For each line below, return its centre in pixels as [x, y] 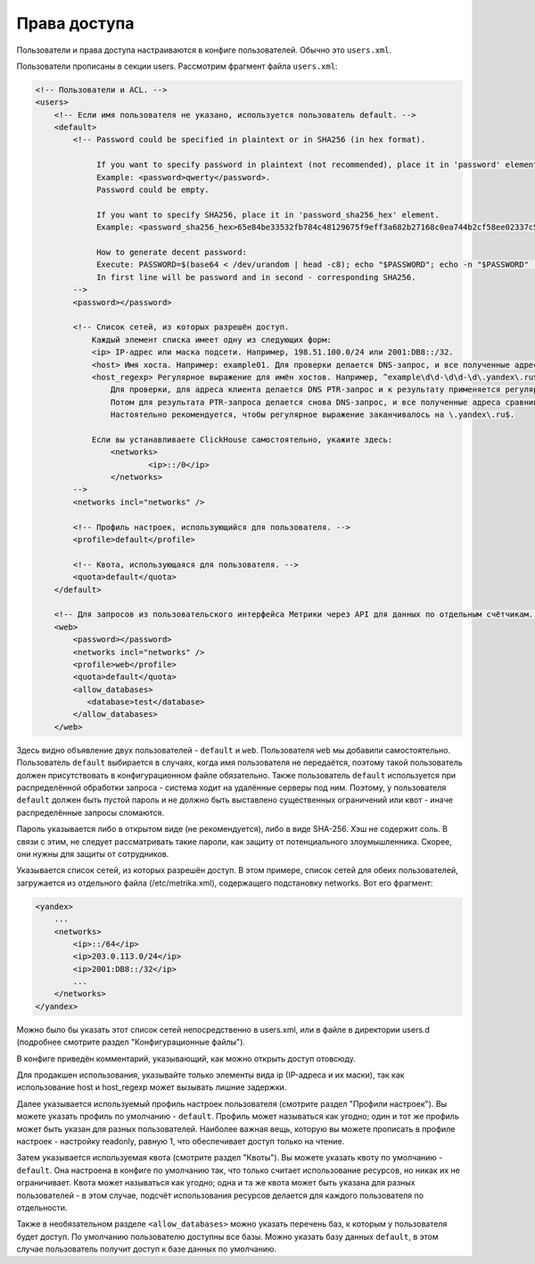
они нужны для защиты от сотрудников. [93, 853]
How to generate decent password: [172, 252]
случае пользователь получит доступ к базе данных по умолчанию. [146, 1249]
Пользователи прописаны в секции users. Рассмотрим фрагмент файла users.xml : [177, 66]
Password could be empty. [153, 190]
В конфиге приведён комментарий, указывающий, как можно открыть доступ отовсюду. [186, 1059]
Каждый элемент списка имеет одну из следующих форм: [211, 340]
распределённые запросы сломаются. [91, 812]
